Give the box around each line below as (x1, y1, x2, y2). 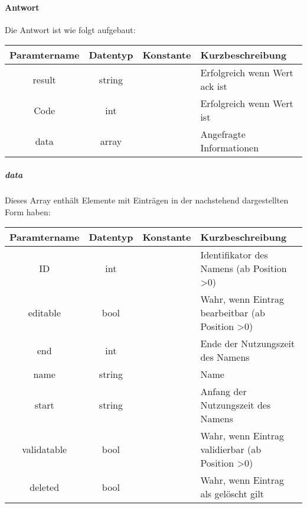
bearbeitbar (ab (200, 306, 265, 320)
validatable (22, 442, 67, 457)
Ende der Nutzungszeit (200, 336, 295, 351)
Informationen (200, 141, 259, 155)
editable (28, 306, 61, 320)
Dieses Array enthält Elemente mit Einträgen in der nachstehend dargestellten (5, 193, 289, 206)
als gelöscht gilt (200, 487, 264, 501)
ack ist (200, 79, 227, 93)
